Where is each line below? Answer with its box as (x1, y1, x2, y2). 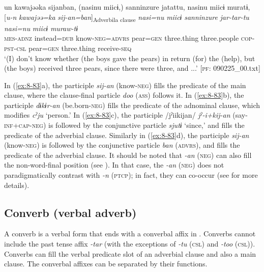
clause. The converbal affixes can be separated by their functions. (4, 258, 208, 269)
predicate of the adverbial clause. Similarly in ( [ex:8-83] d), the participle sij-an (4, 129, 249, 140)
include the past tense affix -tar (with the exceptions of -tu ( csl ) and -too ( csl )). (4, 238, 255, 249)
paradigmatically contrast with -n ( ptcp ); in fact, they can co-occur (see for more (4, 170, 258, 180)
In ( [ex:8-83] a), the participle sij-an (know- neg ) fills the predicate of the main (4, 79, 246, 90)
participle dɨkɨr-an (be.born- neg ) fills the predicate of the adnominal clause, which (4, 99, 260, 110)
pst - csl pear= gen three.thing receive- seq (4, 42, 132, 53)
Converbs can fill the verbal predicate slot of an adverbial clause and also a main (4, 248, 256, 259)
